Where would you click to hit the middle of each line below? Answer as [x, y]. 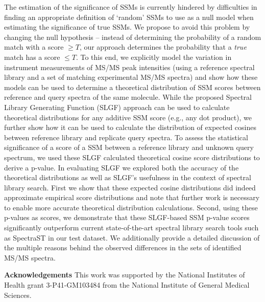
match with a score [34, 47]
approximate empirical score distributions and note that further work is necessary [132, 197]
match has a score [32, 57]
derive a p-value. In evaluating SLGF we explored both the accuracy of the [122, 167]
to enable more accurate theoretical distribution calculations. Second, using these [131, 207]
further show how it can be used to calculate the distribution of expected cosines [130, 127]
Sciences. [18, 295]
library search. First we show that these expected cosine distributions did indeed [130, 187]
